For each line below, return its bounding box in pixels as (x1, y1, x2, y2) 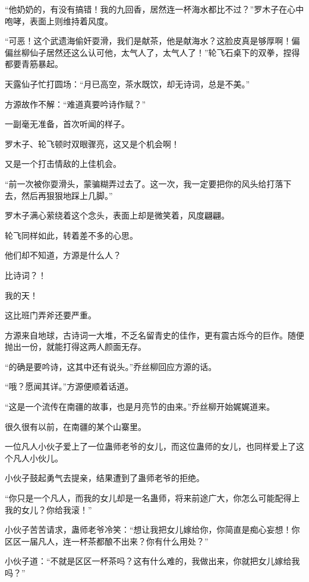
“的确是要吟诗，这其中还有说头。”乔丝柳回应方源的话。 (5, 360, 217, 372)
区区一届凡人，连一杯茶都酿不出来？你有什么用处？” (5, 534, 209, 547)
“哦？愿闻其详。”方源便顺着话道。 (5, 380, 134, 393)
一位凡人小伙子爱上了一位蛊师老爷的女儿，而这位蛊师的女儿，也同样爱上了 (5, 440, 296, 453)
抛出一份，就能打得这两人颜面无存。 (5, 340, 146, 353)
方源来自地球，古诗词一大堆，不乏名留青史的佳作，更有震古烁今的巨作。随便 (5, 328, 304, 341)
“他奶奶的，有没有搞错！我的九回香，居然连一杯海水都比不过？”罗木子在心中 (5, 3, 304, 15)
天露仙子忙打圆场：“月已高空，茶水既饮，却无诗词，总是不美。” (5, 77, 250, 90)
